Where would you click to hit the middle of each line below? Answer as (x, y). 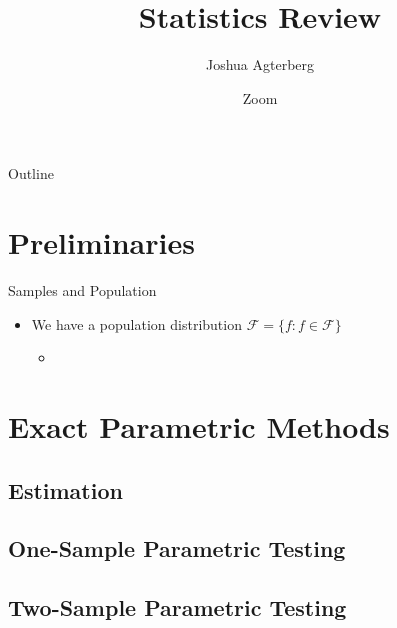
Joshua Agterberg (260, 64)
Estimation (65, 489)
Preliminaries (101, 242)
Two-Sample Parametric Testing (177, 607)
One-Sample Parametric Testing (177, 548)
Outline (31, 173)
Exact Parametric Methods (199, 426)
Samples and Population (82, 290)
